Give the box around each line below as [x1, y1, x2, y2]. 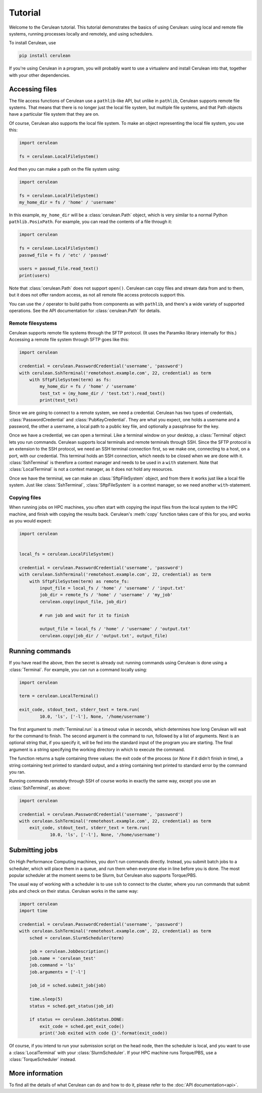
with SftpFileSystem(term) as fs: [29, 377, 112, 382]
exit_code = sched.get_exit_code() [39, 1024, 125, 1029]
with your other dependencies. [9, 72, 70, 78]
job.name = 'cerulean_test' [29, 955, 97, 961]
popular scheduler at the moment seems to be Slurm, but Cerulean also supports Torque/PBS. [9, 872, 197, 878]
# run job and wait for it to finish [39, 612, 130, 618]
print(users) [19, 273, 50, 278]
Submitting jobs [9, 846, 58, 854]
